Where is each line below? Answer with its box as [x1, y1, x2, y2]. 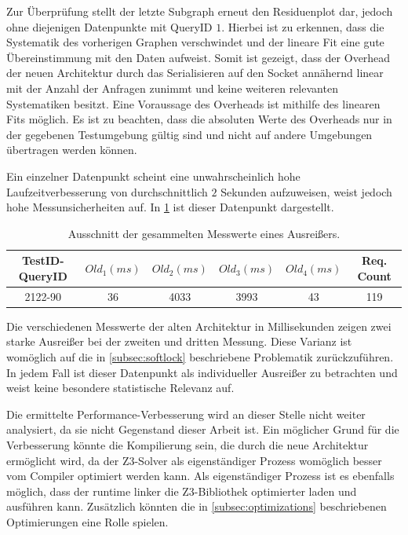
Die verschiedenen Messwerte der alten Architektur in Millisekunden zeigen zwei [6, 317, 392, 334]
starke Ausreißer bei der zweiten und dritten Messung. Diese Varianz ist [6, 333, 352, 350]
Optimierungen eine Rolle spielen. [6, 513, 169, 530]
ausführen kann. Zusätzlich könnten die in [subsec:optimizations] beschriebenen [6, 498, 387, 515]
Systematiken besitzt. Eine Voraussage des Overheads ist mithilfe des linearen [6, 95, 381, 112]
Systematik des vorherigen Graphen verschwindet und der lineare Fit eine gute [6, 34, 384, 50]
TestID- [21, 252, 64, 269]
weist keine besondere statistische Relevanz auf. [6, 379, 235, 396]
